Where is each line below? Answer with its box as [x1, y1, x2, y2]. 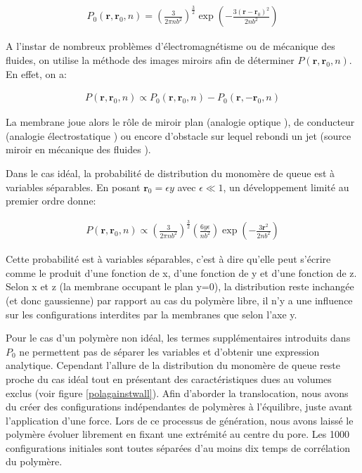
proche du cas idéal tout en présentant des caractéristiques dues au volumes [6, 371, 332, 386]
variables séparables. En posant [6, 179, 141, 194]
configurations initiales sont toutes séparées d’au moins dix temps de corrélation [6, 440, 350, 455]
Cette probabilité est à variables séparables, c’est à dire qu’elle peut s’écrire [6, 252, 331, 266]
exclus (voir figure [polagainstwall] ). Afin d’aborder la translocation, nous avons [6, 385, 349, 400]
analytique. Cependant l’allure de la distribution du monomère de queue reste [6, 358, 340, 372]
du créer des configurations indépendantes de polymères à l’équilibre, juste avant [6, 399, 353, 414]
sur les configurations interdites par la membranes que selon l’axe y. [6, 306, 297, 321]
